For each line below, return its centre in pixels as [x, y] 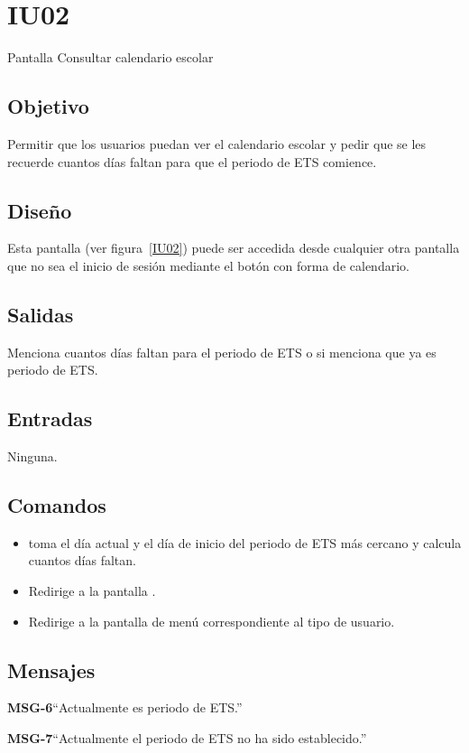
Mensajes [51, 669]
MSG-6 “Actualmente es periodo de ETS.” [125, 707]
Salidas [41, 314]
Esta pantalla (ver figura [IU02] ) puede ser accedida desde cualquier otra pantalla [234, 248]
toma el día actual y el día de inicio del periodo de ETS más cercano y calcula [245, 542]
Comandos [57, 505]
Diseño [40, 210]
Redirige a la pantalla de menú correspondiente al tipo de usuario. [212, 621]
